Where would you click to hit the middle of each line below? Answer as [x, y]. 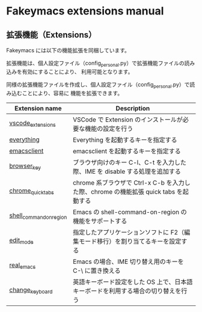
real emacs [23, 266]
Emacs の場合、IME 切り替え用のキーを [129, 262]
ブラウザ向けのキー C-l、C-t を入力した [130, 162]
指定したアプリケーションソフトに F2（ [129, 232]
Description [133, 108]
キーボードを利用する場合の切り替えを [127, 291]
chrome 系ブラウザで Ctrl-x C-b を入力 [129, 183]
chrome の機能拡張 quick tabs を [137, 192]
